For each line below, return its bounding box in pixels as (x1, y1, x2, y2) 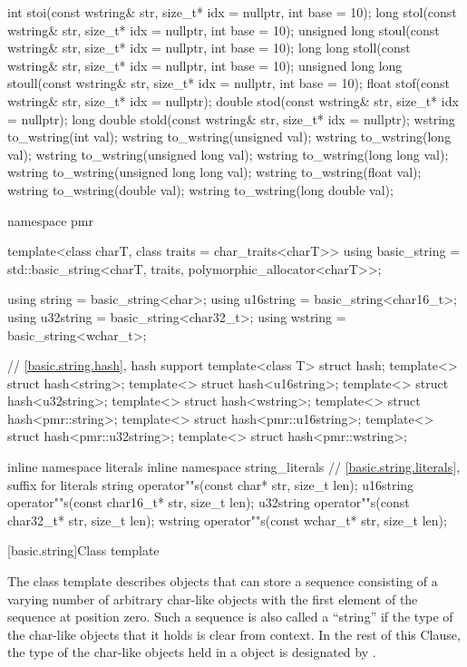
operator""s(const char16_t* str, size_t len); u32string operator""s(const (7, 493, 410, 512)
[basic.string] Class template (7, 541, 160, 560)
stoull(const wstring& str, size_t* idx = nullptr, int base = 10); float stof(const (7, 74, 451, 93)
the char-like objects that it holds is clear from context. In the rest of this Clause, (7, 624, 461, 643)
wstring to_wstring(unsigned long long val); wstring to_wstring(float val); (7, 162, 422, 181)
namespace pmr (7, 211, 93, 230)
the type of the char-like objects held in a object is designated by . (7, 642, 376, 662)
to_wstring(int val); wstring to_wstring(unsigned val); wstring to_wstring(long (7, 127, 452, 146)
